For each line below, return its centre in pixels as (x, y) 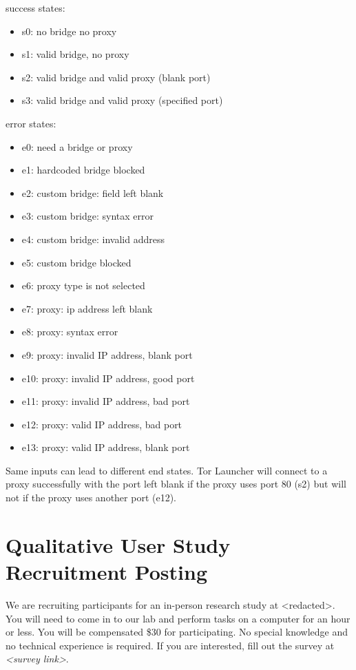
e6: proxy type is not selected (83, 285)
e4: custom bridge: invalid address (93, 239)
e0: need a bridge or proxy (77, 146)
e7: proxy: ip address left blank (87, 308)
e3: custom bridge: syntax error (88, 216)
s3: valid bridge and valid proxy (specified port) (122, 100)
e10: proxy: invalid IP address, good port (108, 378)
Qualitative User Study (118, 544)
